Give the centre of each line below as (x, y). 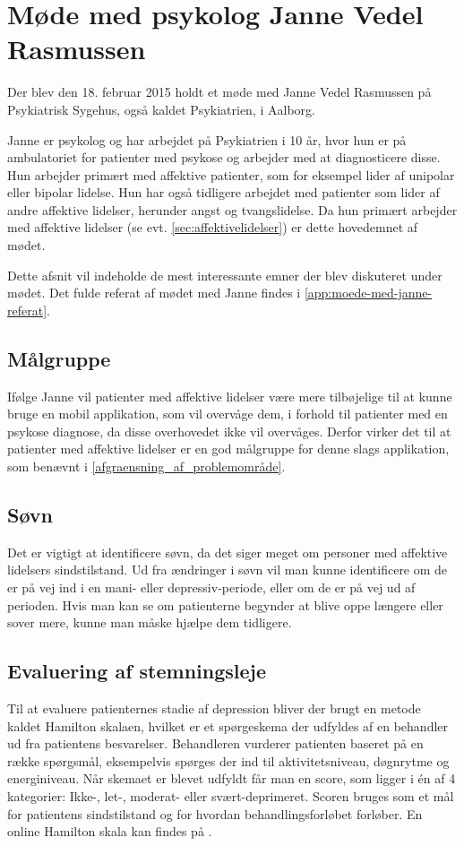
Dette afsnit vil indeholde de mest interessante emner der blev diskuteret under (225, 275)
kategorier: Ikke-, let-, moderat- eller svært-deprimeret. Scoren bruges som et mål (231, 795)
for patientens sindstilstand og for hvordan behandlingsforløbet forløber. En (215, 813)
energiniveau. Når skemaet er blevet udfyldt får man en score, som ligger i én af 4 (232, 778)
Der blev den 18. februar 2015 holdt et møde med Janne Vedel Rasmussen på (219, 92)
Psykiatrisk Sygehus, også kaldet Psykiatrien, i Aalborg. (161, 109)
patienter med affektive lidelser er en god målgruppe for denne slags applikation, (228, 449)
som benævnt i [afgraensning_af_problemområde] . (146, 466)
